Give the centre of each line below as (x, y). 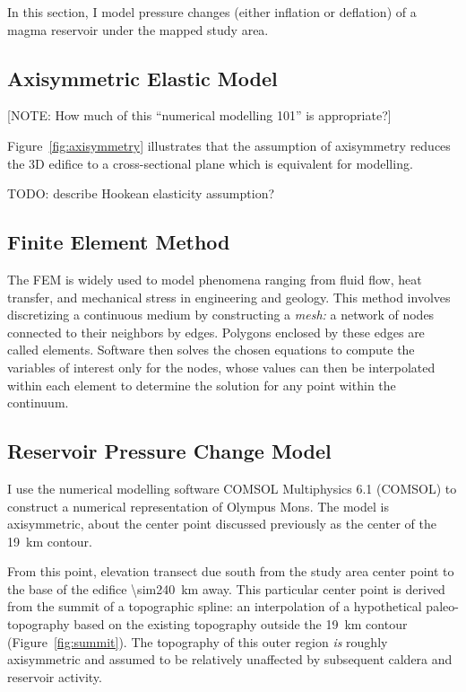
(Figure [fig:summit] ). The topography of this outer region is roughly (198, 641)
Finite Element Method (119, 242)
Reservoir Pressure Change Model (169, 451)
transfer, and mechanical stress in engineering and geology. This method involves (229, 297)
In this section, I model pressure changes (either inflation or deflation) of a (212, 12)
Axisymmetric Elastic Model (142, 78)
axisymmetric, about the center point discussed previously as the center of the (222, 524)
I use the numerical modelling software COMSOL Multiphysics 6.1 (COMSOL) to (232, 488)
